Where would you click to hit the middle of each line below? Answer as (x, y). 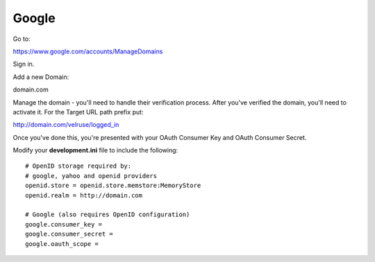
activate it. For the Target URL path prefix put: (78, 112)
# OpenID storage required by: (78, 166)
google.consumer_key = (64, 224)
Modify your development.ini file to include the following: (95, 150)
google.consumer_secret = (69, 234)
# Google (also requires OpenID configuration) (108, 215)
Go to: (22, 39)
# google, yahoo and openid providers (91, 176)
